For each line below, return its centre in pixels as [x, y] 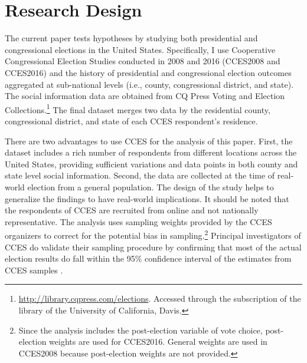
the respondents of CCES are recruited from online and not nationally [132, 210]
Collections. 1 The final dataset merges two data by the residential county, [138, 108]
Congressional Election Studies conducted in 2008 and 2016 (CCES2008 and [143, 61]
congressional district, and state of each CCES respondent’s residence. [131, 121]
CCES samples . [34, 270]
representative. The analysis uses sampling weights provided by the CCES [138, 221]
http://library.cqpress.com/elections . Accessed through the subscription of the [160, 298]
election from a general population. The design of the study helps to [151, 187]
